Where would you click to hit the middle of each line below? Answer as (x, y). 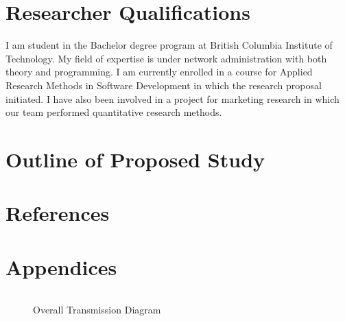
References (58, 213)
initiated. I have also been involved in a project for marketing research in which (172, 98)
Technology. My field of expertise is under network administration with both (166, 58)
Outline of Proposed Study (135, 159)
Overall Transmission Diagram (97, 309)
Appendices (61, 266)
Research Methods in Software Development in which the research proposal (164, 85)
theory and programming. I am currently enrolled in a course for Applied (159, 72)
